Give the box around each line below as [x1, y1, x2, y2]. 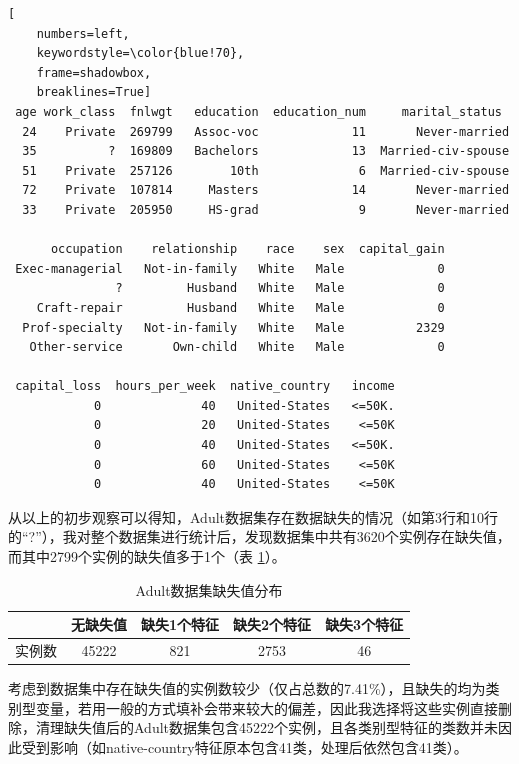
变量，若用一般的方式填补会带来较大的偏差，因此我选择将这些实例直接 [35, 697, 498, 718]
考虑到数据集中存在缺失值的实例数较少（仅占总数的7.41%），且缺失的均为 [8, 678, 486, 699]
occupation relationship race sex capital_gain [50, 242, 445, 257]
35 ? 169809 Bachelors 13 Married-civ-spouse [22, 144, 510, 159]
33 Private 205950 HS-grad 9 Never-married [22, 202, 510, 217]
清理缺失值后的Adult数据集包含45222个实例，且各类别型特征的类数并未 [35, 717, 499, 738]
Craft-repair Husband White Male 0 [36, 300, 445, 315]
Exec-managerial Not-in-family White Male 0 [15, 261, 445, 276]
